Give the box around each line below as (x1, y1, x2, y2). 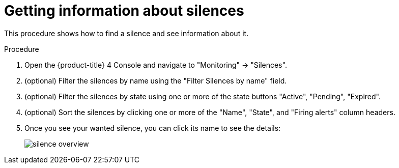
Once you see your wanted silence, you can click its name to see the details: (24, 123, 281, 132)
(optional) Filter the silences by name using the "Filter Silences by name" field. (24, 76, 287, 85)
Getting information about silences (4, 2, 244, 19)
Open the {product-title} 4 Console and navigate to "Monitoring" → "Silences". (24, 60, 287, 69)
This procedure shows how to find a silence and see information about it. (4, 29, 249, 38)
